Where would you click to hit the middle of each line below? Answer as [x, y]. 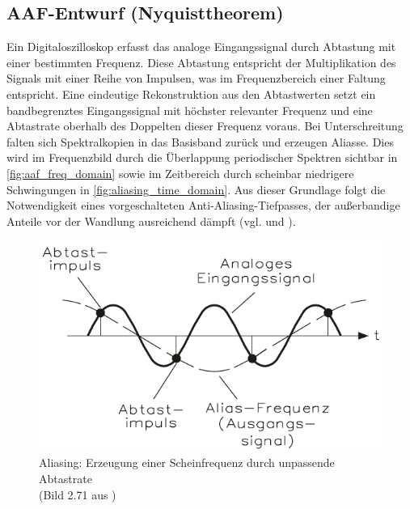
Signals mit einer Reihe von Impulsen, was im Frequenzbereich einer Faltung [196, 78]
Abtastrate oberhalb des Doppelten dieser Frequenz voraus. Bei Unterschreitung [205, 126]
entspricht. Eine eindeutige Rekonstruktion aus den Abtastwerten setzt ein [191, 93]
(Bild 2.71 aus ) [78, 494]
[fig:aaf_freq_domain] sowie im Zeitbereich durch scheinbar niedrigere [180, 173]
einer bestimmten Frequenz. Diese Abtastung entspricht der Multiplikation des [201, 62]
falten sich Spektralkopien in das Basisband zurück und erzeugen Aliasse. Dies [200, 141]
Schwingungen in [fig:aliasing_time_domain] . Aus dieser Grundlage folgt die [196, 189]
